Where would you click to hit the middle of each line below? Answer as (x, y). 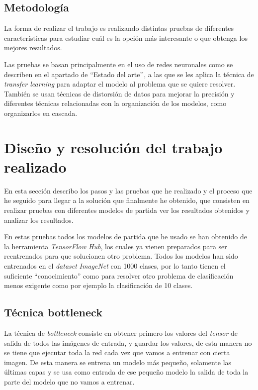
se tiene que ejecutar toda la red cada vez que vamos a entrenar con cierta (117, 352)
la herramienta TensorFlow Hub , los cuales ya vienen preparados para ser (116, 246)
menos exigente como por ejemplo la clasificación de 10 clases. (98, 285)
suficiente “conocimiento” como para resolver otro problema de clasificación (119, 275)
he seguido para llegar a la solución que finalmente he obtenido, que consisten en (127, 200)
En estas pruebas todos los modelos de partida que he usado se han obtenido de (126, 237)
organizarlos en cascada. (41, 113)
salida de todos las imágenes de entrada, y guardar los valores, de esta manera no (128, 342)
